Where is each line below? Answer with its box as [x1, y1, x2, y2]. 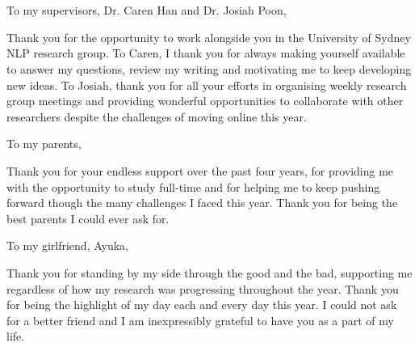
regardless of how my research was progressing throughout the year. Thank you [6, 280, 399, 297]
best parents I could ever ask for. [6, 209, 170, 226]
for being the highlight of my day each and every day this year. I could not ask [6, 296, 397, 313]
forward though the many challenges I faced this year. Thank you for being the [6, 194, 398, 211]
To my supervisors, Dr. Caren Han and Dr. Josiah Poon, [6, 2, 287, 19]
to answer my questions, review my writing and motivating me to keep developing [6, 60, 412, 77]
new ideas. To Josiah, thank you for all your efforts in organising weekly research [6, 76, 407, 93]
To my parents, [6, 135, 82, 152]
